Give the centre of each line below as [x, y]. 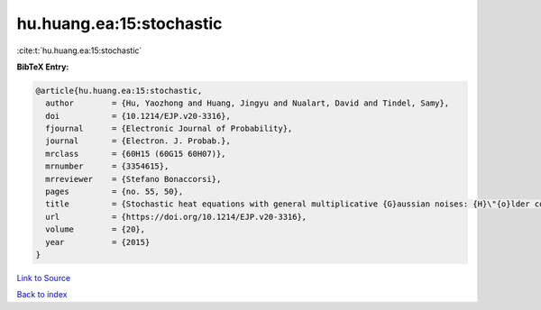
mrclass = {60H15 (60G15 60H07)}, [136, 154]
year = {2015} [98, 242]
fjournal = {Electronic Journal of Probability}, [169, 129]
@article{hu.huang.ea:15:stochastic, [119, 91]
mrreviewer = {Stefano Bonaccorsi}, [133, 179]
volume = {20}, [96, 229]
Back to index [42, 295]
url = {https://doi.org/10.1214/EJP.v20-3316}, [176, 217]
